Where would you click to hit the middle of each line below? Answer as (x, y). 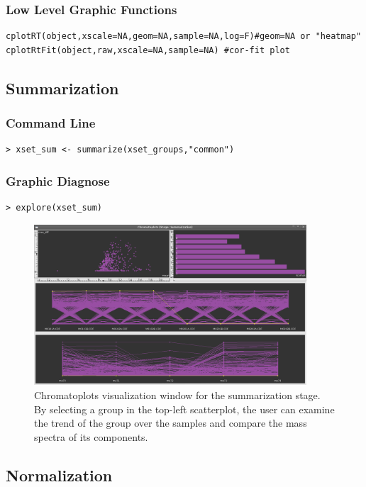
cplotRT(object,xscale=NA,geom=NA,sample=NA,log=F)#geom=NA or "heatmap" (184, 37)
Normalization (59, 475)
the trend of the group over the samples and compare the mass (171, 423)
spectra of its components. (91, 436)
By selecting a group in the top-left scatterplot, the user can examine (184, 409)
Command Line (51, 123)
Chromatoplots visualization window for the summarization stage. (177, 394)
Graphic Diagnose (58, 180)
